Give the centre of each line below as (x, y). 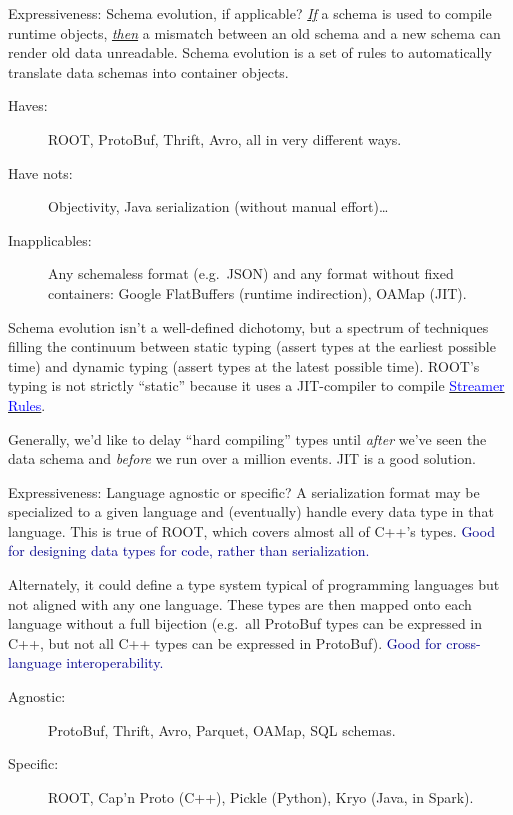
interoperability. (115, 662)
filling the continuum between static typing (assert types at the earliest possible (252, 346)
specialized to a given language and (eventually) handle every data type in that (251, 511)
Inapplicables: (50, 239)
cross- (463, 642)
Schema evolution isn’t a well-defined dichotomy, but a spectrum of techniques (248, 326)
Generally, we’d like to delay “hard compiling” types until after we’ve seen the (247, 438)
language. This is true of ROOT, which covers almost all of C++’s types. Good (251, 530)
